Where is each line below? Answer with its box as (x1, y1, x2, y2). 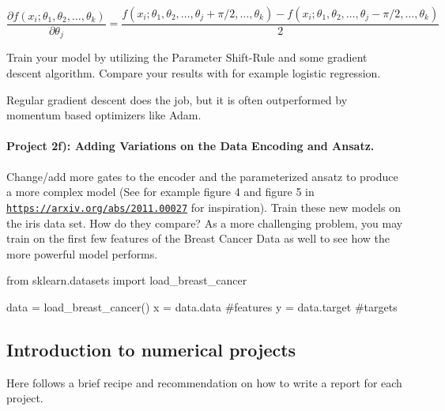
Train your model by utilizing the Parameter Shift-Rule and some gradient (6, 49, 368, 66)
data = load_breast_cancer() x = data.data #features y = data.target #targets (6, 298, 398, 315)
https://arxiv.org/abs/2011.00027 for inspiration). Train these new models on (6, 198, 401, 215)
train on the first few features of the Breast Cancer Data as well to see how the (6, 230, 390, 247)
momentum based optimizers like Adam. (6, 107, 202, 123)
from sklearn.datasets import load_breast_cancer (6, 272, 247, 288)
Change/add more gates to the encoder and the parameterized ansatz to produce (6, 168, 398, 184)
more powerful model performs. (6, 245, 158, 262)
